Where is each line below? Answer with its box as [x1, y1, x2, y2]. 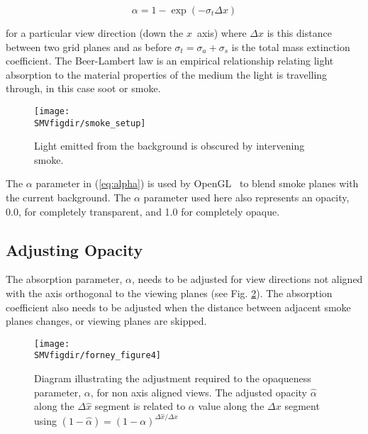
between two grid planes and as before [6, 39, 172, 54]
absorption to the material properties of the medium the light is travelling [6, 67, 328, 82]
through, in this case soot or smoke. [6, 81, 161, 96]
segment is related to [94, 399, 186, 413]
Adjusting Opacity [6, 238, 143, 260]
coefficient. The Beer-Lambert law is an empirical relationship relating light [6, 53, 334, 68]
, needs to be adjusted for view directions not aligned [131, 272, 363, 286]
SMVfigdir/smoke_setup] [34, 118, 146, 128]
